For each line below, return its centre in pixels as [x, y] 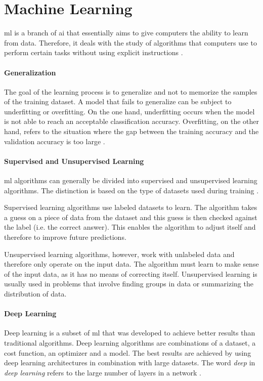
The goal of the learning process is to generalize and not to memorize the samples [131, 91]
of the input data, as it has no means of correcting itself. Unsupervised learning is [131, 273]
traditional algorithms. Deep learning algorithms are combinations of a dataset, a [130, 342]
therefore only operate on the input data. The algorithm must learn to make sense [131, 264]
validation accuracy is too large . [55, 141]
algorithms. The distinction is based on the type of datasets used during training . [131, 190]
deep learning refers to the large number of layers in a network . [103, 372]
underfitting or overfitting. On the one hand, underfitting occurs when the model [129, 111]
